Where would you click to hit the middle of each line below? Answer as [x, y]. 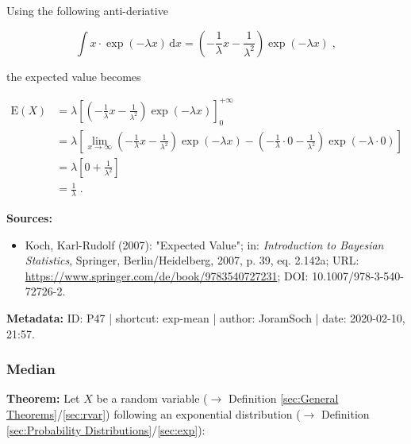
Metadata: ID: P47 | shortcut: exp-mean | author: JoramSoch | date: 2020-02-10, [206, 317]
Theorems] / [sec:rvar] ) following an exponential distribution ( [154, 413]
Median [31, 369]
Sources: [29, 217]
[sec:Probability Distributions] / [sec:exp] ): [106, 429]
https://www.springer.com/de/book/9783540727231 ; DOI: [167, 275]
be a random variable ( [152, 398]
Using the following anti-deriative [87, 10]
